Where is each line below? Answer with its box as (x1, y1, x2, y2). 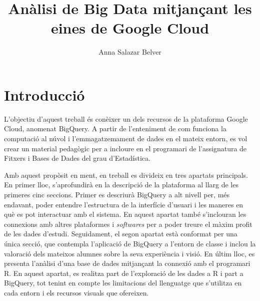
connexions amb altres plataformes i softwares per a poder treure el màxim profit (4, 218, 252, 229)
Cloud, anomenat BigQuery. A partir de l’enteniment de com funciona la (4, 123, 226, 134)
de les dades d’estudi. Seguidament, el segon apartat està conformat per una (4, 228, 237, 239)
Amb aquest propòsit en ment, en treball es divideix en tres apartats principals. (4, 169, 248, 180)
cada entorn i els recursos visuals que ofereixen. (4, 287, 149, 297)
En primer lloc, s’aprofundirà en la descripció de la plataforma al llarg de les (4, 179, 238, 190)
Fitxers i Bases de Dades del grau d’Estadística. (4, 153, 150, 163)
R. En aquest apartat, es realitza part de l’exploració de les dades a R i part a (4, 267, 243, 278)
